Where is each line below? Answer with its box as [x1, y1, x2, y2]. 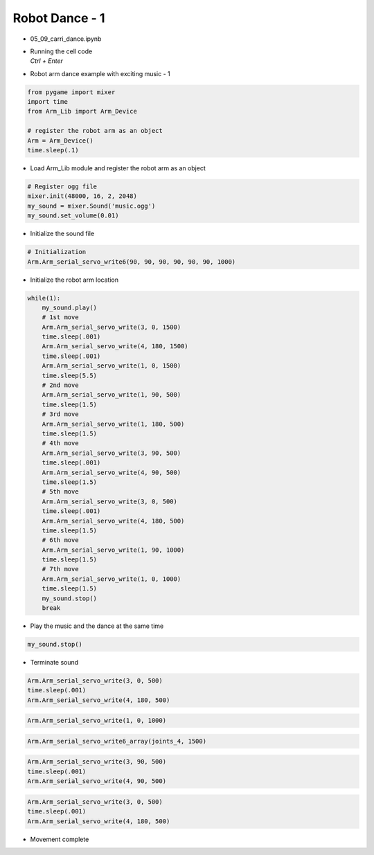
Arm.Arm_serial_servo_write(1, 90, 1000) [42, 546, 185, 554]
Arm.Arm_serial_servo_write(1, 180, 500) [42, 420, 185, 428]
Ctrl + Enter [30, 57, 64, 65]
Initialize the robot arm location [30, 276, 119, 284]
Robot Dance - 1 [12, 10, 105, 26]
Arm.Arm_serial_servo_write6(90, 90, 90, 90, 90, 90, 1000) [27, 258, 236, 266]
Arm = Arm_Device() [27, 136, 93, 145]
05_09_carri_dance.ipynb [30, 35, 102, 43]
